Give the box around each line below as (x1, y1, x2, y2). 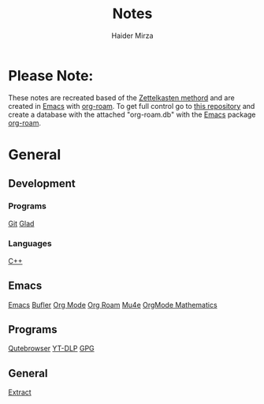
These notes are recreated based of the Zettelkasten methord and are (8, 92, 235, 103)
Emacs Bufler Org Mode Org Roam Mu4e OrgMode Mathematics (8, 300, 218, 309)
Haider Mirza (111, 31, 154, 40)
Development (8, 177, 76, 190)
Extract (8, 387, 32, 397)
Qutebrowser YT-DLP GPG (8, 344, 95, 353)
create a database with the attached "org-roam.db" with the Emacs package (8, 110, 256, 119)
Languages (8, 238, 53, 249)
